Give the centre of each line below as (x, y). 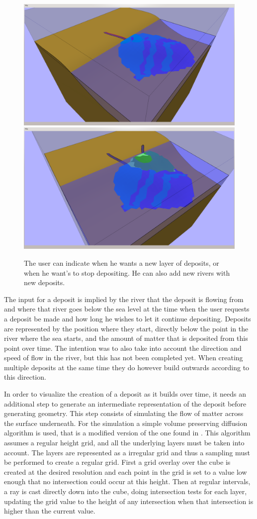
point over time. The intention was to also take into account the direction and (123, 348)
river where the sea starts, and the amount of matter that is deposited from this (126, 338)
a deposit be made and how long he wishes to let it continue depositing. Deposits (128, 318)
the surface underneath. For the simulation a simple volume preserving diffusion (126, 423)
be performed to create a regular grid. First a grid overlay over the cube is (117, 462)
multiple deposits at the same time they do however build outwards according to (127, 367)
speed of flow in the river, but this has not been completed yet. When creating (124, 358)
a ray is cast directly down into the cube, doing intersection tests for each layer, (126, 491)
